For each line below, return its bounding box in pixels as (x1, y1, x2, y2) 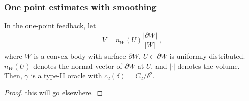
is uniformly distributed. (169, 50, 245, 61)
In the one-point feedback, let (4, 20, 96, 31)
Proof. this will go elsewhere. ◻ (4, 87, 103, 97)
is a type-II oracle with (30, 70, 102, 81)
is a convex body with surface (34, 50, 126, 61)
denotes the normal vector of (33, 60, 122, 71)
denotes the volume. (177, 60, 240, 71)
